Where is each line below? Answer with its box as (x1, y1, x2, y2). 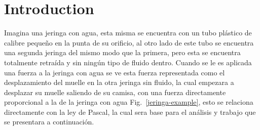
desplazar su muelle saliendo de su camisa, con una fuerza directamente (4, 86, 226, 97)
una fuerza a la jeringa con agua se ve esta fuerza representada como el (4, 67, 225, 77)
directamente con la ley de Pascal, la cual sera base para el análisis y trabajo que (4, 106, 256, 117)
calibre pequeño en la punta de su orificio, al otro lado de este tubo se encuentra (4, 37, 254, 48)
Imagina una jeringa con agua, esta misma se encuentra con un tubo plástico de (4, 27, 252, 38)
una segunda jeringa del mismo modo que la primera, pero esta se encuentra (4, 47, 241, 58)
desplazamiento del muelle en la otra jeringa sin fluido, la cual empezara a (4, 77, 234, 88)
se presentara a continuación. (4, 116, 94, 127)
